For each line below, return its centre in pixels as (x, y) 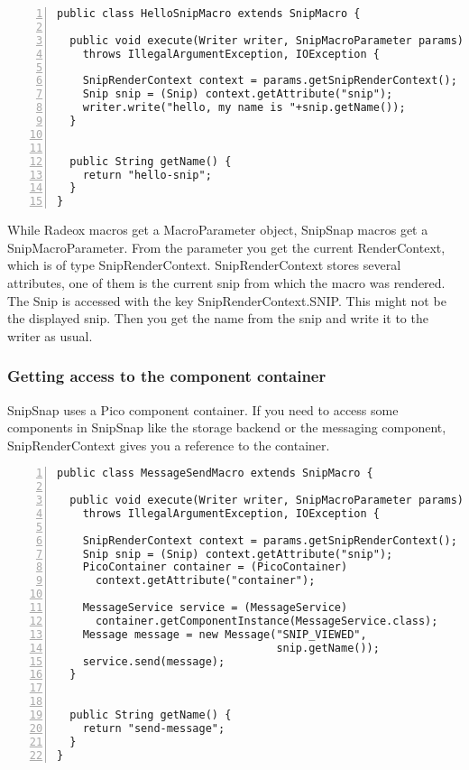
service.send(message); (154, 661)
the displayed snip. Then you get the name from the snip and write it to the (218, 318)
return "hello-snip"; (147, 175)
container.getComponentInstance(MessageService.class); (267, 621)
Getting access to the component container (167, 376)
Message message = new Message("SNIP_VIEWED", (225, 634)
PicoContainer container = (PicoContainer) (215, 567)
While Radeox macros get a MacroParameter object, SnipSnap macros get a (218, 230)
